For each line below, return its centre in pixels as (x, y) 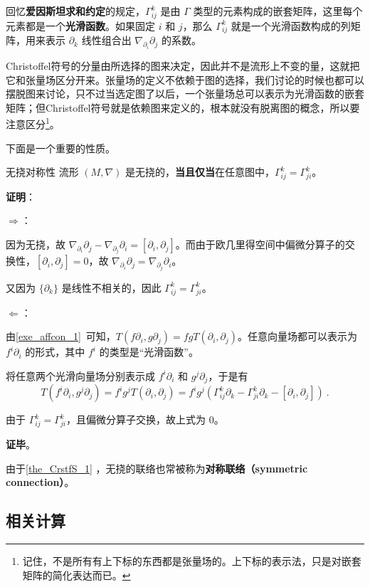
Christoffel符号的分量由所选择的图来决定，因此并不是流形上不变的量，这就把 (183, 65)
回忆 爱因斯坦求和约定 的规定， (75, 11)
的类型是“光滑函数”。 (149, 352)
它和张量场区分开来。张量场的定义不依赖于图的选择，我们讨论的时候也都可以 (185, 79)
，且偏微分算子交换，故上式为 (136, 419)
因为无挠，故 (36, 244)
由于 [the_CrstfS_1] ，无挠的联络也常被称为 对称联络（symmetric (157, 468)
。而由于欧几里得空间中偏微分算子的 (260, 244)
